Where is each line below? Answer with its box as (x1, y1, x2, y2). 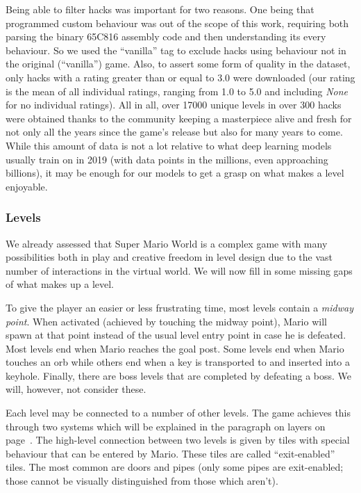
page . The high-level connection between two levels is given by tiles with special (6, 433, 350, 447)
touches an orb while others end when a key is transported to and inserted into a (6, 355, 351, 369)
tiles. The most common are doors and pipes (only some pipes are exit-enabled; (6, 460, 344, 474)
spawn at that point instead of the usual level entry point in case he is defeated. (6, 328, 346, 342)
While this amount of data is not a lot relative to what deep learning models (6, 138, 332, 152)
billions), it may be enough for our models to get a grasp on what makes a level (6, 165, 344, 180)
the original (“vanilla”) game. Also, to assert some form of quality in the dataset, (6, 56, 351, 71)
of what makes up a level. (6, 277, 115, 291)
